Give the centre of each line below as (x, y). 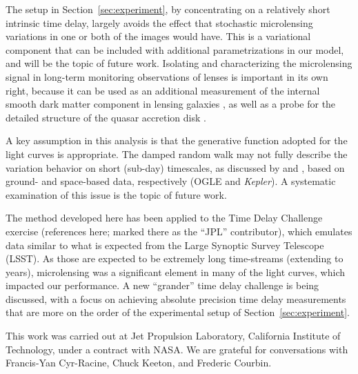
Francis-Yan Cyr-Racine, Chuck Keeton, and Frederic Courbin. (139, 363)
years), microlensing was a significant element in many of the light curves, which (176, 272)
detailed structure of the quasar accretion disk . (106, 117)
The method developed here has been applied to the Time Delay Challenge (164, 218)
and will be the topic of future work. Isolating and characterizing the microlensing (179, 63)
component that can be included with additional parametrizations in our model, (175, 49)
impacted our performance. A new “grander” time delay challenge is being (162, 285)
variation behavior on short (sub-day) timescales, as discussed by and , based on (175, 167)
